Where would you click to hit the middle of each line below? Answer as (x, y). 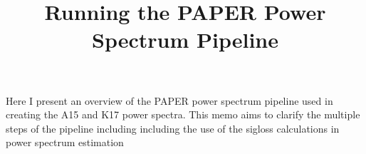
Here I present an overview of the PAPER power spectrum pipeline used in (169, 100)
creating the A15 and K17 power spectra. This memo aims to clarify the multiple (183, 114)
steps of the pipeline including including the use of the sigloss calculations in (173, 128)
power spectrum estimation (65, 142)
